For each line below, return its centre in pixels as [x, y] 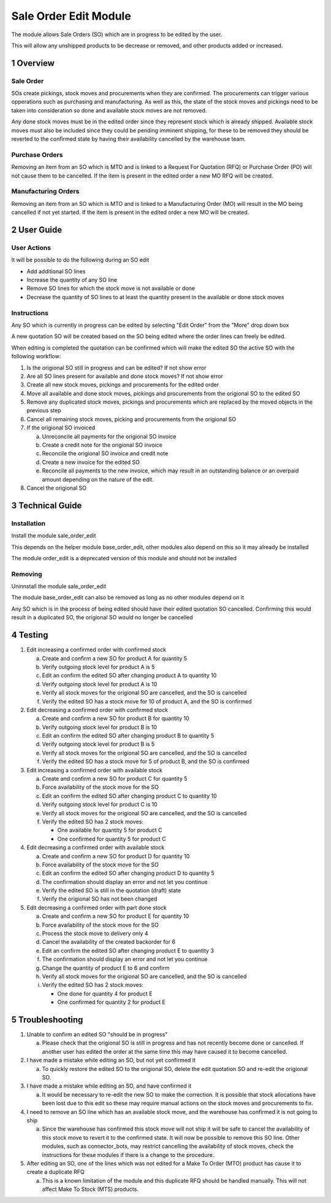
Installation [29, 523]
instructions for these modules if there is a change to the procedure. [128, 1154]
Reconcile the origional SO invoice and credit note [105, 453]
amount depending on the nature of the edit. [98, 479]
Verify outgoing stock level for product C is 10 [100, 804]
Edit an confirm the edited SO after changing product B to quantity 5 [128, 736]
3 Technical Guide [47, 505]
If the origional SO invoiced [61, 428]
